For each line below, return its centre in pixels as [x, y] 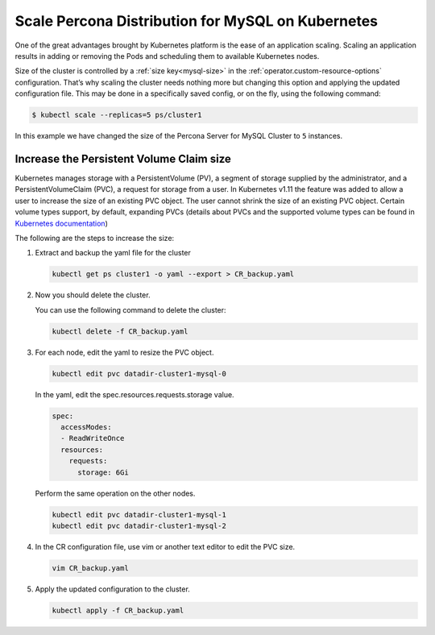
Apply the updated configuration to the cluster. [113, 589]
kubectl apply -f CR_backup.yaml [118, 610]
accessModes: [86, 427]
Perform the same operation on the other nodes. [115, 493]
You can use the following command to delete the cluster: [130, 309]
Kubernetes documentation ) [61, 223]
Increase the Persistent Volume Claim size [123, 158]
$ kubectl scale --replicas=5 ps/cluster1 [117, 115]
